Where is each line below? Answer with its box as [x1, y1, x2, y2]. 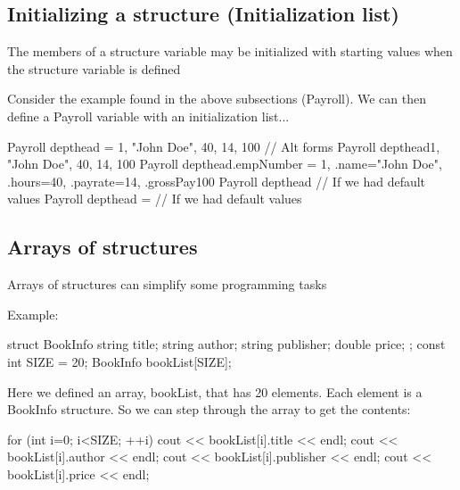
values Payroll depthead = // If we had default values [7, 189, 302, 208]
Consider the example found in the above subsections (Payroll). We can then [7, 89, 426, 108]
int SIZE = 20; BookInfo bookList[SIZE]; [7, 352, 232, 370]
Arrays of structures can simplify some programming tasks [7, 275, 327, 294]
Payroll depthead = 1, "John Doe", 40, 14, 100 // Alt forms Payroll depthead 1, [7, 137, 440, 155]
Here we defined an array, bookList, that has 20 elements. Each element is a [7, 382, 423, 401]
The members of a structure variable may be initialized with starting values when [7, 42, 453, 61]
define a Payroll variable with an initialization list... [7, 106, 290, 125]
